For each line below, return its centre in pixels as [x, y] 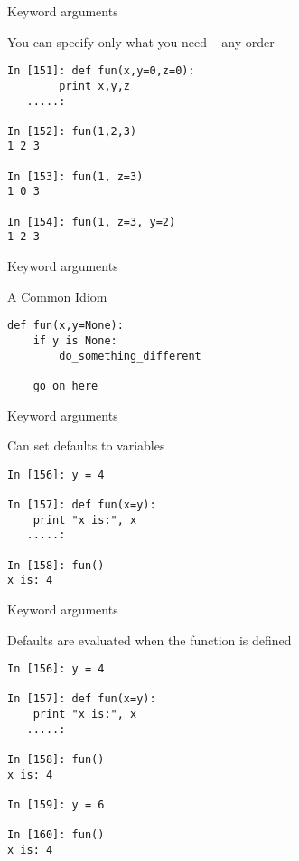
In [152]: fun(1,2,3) [72, 131]
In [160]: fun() [56, 835]
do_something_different [130, 356]
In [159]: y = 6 [56, 805]
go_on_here [65, 386]
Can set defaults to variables [86, 445]
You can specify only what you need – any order [141, 41]
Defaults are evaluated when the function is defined [149, 639]
